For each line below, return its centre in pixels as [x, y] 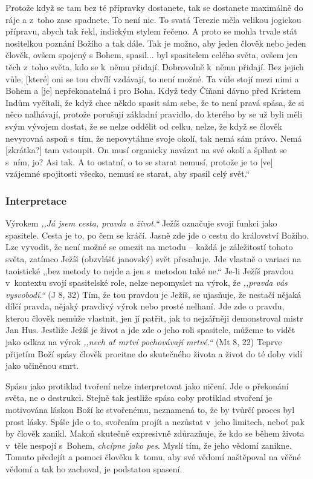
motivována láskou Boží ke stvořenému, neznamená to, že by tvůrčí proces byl [150, 410]
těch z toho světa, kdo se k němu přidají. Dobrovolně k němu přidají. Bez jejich [155, 66]
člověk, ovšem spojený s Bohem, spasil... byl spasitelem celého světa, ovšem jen [152, 55]
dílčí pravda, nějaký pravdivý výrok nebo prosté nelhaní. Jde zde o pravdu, [145, 306]
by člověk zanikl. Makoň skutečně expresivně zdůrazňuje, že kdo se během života [155, 433]
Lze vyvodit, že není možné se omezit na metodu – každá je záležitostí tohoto [149, 247]
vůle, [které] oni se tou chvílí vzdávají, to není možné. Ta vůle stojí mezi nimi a [152, 78]
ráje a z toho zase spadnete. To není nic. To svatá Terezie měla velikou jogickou [153, 19]
